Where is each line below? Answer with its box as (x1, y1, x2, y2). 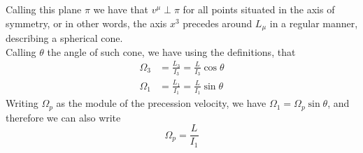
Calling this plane (6, 2, 82, 16)
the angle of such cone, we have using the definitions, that (47, 44, 296, 59)
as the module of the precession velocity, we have (56, 96, 266, 110)
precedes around (183, 15, 252, 30)
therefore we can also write (6, 110, 121, 124)
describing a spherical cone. (6, 31, 123, 45)
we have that (93, 2, 149, 16)
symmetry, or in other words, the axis (6, 15, 167, 30)
